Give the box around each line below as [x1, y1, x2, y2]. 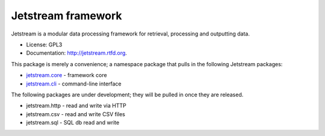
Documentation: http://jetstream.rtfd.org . [26, 49, 128, 57]
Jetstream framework [11, 9, 123, 22]
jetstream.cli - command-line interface [26, 80, 122, 87]
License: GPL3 [26, 41, 63, 48]
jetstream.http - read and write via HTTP [26, 102, 126, 110]
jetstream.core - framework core [26, 72, 108, 79]
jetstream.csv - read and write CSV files [26, 110, 126, 117]
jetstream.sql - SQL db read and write [26, 119, 120, 126]
